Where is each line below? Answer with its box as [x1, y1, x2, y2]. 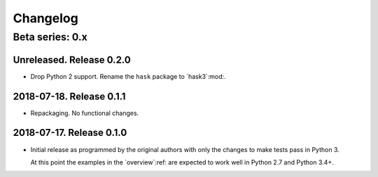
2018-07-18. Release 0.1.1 [13, 91, 126, 102]
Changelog [13, 10, 78, 26]
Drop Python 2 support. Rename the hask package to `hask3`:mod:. [30, 72, 227, 80]
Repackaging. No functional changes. [30, 109, 139, 117]
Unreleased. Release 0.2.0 [13, 54, 131, 66]
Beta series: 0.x [13, 31, 87, 43]
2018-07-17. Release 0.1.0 [13, 127, 127, 139]
